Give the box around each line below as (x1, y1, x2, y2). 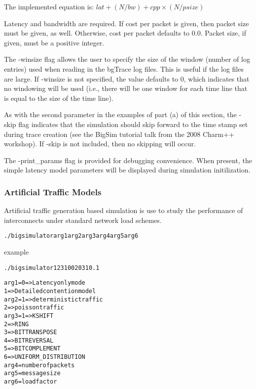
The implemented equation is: (4, 1, 94, 11)
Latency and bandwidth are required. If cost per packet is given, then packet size (4, 18, 249, 28)
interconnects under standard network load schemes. (4, 215, 162, 225)
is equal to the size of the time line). (4, 92, 113, 103)
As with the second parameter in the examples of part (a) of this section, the (4, 109, 237, 120)
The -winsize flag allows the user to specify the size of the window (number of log (4, 54, 250, 64)
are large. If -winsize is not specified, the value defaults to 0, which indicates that (4, 73, 250, 84)
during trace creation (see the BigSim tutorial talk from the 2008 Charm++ (4, 129, 234, 139)
